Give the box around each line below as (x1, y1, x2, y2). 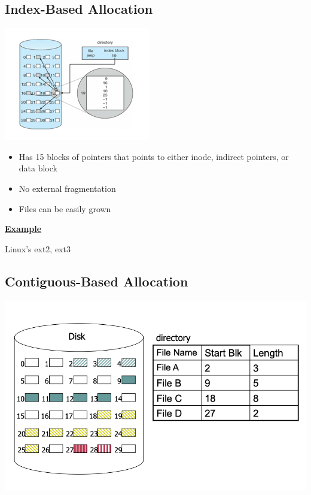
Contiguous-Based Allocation (5, 271, 188, 290)
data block (19, 162, 57, 174)
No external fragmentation (19, 182, 116, 194)
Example (5, 222, 42, 235)
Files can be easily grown (19, 202, 111, 215)
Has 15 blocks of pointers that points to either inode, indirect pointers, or (19, 150, 289, 162)
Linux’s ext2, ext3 (5, 242, 71, 255)
